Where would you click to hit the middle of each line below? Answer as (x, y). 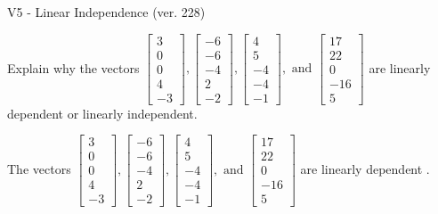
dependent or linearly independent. (102, 113)
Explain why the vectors (73, 67)
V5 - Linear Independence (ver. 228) (106, 12)
